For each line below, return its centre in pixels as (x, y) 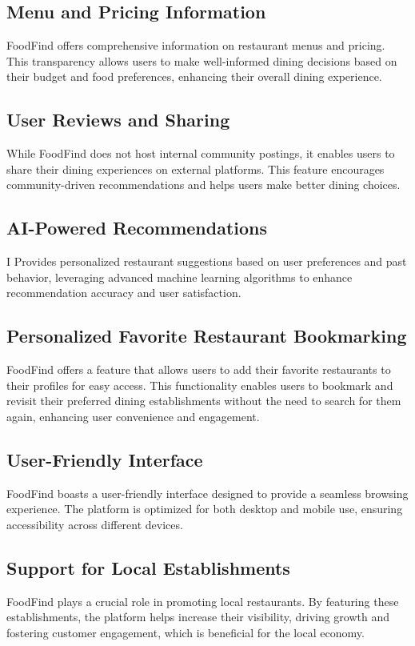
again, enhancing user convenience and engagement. (133, 416)
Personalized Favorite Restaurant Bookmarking (207, 336)
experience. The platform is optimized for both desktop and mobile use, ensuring (205, 509)
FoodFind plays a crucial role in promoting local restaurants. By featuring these (203, 601)
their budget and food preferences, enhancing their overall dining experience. (194, 76)
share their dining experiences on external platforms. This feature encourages (196, 169)
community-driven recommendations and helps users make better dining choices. (204, 185)
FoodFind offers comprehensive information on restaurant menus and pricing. (196, 45)
